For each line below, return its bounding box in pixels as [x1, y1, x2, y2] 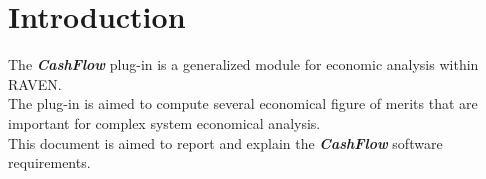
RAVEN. [8, 73, 62, 94]
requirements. [8, 152, 91, 173]
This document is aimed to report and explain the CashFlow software [8, 132, 443, 153]
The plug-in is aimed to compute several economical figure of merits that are [8, 93, 478, 114]
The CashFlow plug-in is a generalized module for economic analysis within [8, 54, 479, 75]
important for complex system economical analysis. [8, 112, 321, 133]
